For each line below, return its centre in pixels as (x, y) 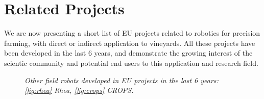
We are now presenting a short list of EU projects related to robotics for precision (132, 33)
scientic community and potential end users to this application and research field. (131, 63)
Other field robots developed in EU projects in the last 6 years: (122, 80)
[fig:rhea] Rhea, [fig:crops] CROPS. (79, 90)
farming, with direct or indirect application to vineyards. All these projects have (130, 43)
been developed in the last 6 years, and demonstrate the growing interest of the (128, 53)
